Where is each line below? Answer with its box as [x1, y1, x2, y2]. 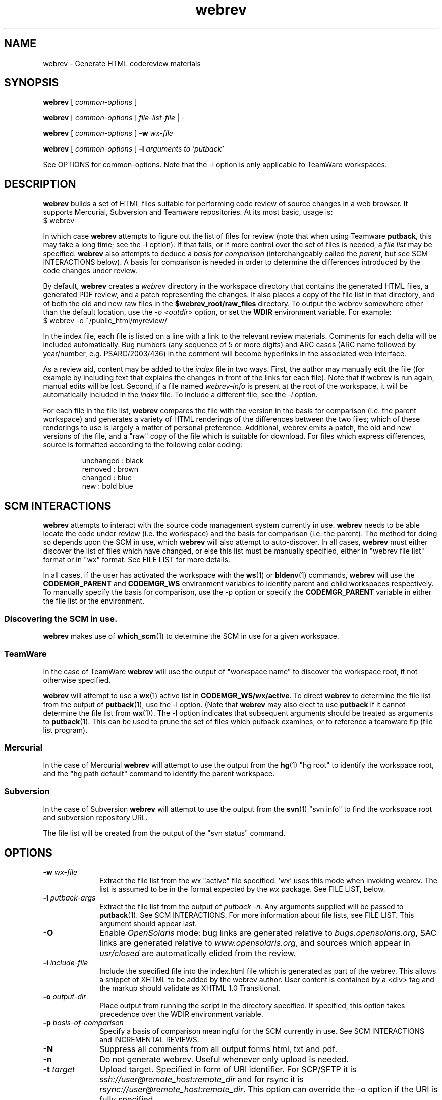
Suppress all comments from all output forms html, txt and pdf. [99, 1043, 338, 1054]
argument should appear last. [99, 919, 197, 928]
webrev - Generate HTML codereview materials [43, 59, 201, 68]
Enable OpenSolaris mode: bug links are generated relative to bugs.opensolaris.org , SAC [99, 927, 437, 938]
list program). [43, 725, 88, 734]
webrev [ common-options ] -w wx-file [43, 129, 173, 138]
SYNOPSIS [4, 76, 59, 89]
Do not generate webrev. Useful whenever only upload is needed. [99, 1054, 349, 1064]
